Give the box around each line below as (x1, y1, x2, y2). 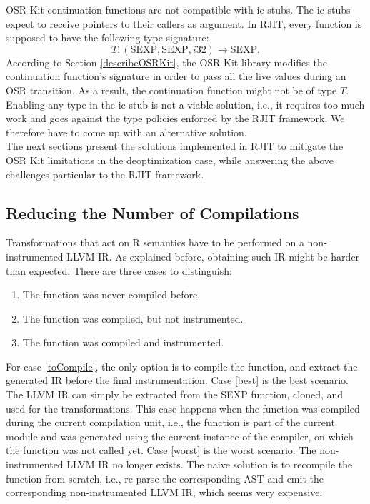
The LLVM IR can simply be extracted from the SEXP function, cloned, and (6, 387, 344, 402)
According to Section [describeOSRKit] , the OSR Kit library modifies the (6, 54, 327, 69)
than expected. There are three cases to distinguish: (6, 263, 232, 278)
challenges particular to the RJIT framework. (6, 166, 204, 181)
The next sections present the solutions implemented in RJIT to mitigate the (6, 138, 344, 153)
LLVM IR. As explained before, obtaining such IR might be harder (66, 248, 360, 263)
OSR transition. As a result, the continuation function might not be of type (6, 82, 337, 97)
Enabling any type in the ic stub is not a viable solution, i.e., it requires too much (6, 96, 365, 111)
